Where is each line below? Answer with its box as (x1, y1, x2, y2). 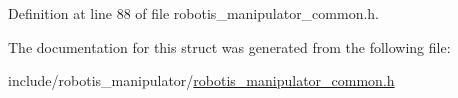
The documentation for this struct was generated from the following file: (8, 36, 451, 57)
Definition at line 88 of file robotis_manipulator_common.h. (8, 3, 380, 23)
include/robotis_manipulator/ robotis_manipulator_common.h (8, 70, 395, 91)
